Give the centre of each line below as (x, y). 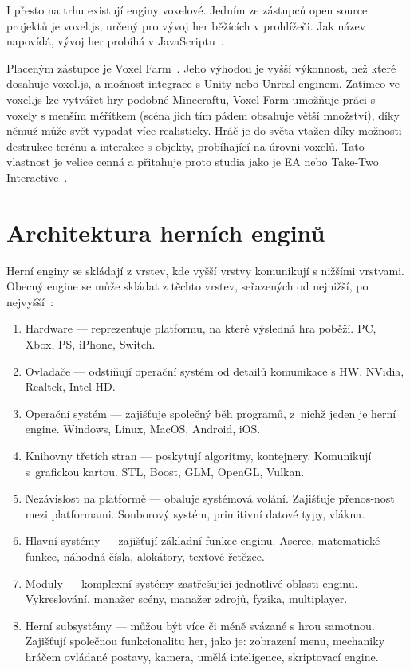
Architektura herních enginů (166, 232)
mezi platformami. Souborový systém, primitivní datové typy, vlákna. (195, 513)
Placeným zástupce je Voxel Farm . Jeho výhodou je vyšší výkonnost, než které (201, 67)
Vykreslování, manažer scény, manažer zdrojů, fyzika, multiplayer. (186, 599)
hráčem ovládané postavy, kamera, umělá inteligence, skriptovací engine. (202, 656)
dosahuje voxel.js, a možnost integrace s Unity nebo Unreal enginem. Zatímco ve (203, 83)
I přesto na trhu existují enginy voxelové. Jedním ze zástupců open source (187, 10)
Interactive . (37, 177)
